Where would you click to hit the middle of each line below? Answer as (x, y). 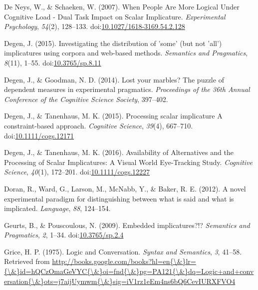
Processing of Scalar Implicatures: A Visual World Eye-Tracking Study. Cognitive (129, 162)
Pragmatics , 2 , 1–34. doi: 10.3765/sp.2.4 (64, 235)
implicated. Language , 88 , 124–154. (57, 208)
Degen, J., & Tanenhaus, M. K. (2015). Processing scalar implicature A (113, 116)
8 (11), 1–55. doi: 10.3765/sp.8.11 (53, 62)
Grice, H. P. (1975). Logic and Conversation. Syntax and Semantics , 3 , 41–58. (123, 251)
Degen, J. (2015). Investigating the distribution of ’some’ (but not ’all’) (113, 43)
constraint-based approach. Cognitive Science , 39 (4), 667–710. (99, 125)
